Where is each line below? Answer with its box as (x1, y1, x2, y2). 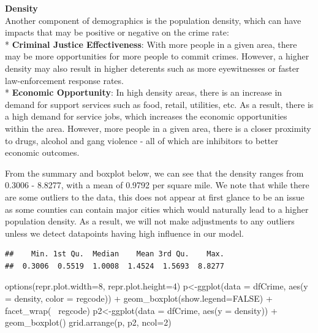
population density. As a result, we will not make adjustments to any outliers (5, 215, 295, 228)
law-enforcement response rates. (5, 74, 124, 86)
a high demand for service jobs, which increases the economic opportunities (5, 110, 287, 123)
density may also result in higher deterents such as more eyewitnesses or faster (5, 61, 300, 74)
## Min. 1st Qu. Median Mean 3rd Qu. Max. (5, 250, 224, 259)
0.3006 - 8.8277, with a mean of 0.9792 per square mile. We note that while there (5, 178, 309, 191)
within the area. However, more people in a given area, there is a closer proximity (5, 121, 311, 134)
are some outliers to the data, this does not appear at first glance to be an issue (5, 190, 305, 203)
